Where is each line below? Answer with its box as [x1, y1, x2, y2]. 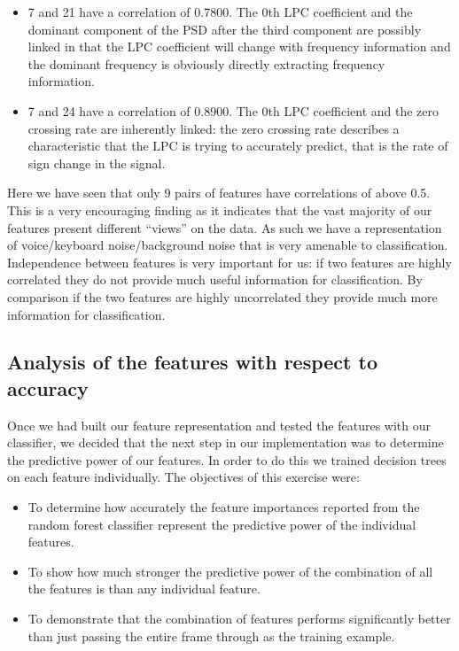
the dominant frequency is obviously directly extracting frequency [27, 54, 385, 73]
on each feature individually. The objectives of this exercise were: [7, 468, 360, 486]
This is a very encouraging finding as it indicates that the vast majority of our [7, 200, 432, 219]
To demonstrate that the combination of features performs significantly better [27, 609, 451, 628]
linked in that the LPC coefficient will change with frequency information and [27, 37, 451, 56]
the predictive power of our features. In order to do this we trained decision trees [7, 450, 447, 469]
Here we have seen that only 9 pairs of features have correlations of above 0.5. [7, 183, 431, 202]
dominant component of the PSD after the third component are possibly [27, 19, 422, 38]
